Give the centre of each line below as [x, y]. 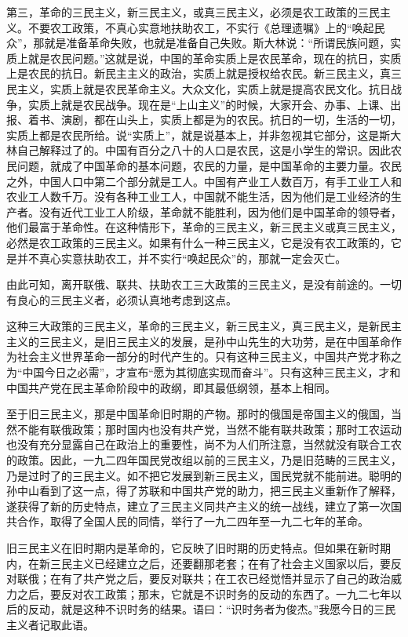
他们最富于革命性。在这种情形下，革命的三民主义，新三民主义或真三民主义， [204, 227]
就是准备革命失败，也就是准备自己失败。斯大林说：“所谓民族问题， [217, 43]
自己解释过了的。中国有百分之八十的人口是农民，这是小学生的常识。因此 [204, 150]
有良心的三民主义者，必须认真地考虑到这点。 [122, 299]
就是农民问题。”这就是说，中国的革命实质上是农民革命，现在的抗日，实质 [215, 58]
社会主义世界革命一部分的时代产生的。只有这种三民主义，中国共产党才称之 [209, 357]
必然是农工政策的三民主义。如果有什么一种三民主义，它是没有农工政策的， [199, 242]
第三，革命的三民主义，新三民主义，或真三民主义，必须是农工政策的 [182, 12]
